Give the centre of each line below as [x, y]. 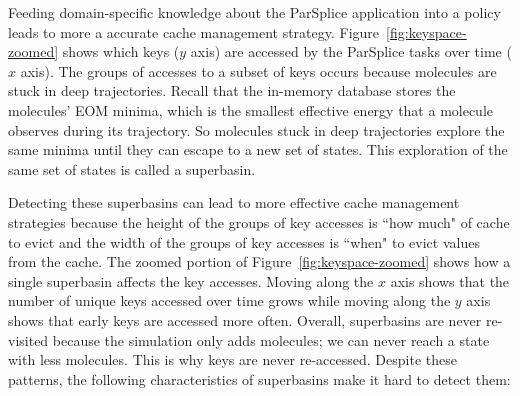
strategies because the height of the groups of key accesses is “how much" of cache [259, 221]
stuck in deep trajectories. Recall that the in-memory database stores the [232, 90]
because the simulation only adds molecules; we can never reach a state [271, 339]
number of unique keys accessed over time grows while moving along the [229, 300]
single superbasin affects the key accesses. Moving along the [191, 280]
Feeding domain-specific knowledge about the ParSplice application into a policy [254, 12]
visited [28, 339]
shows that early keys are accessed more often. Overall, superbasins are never [245, 319]
